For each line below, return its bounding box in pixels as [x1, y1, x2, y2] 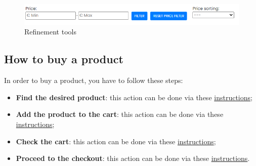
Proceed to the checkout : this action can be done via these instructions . [16, 153, 250, 163]
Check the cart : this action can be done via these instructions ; [16, 136, 216, 146]
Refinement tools [24, 26, 76, 37]
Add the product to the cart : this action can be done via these [16, 109, 224, 119]
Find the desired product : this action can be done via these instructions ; [16, 92, 252, 102]
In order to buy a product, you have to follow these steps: [4, 75, 183, 86]
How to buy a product [4, 51, 123, 67]
